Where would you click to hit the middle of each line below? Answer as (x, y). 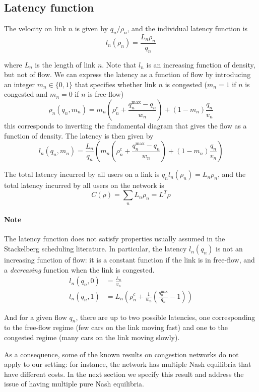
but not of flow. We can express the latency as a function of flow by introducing (127, 74)
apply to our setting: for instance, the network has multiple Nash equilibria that (128, 364)
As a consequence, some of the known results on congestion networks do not (121, 354)
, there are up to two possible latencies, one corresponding (166, 317)
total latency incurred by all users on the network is (84, 185)
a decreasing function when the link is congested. (79, 269)
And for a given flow (36, 317)
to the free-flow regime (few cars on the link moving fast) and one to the (116, 327)
